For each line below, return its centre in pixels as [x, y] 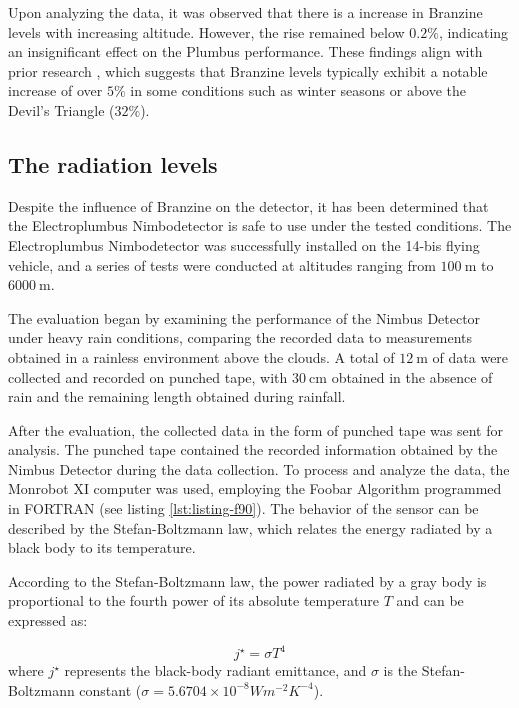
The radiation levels [113, 163]
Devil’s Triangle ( [61, 109]
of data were [470, 356]
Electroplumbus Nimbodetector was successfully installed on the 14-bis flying [244, 244]
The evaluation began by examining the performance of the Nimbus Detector [244, 317]
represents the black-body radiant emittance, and [215, 670]
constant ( [110, 689]
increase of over [55, 90]
